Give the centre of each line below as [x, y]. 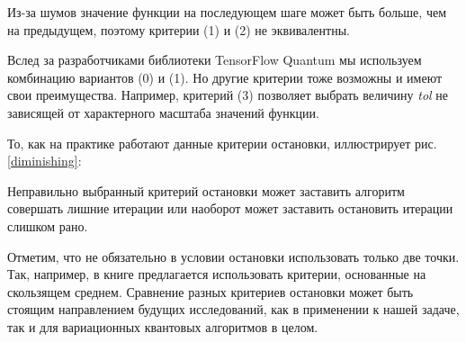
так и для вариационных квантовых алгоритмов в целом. [163, 326]
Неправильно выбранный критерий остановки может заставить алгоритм [206, 190]
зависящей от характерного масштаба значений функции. [163, 112]
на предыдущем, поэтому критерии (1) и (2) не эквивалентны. [179, 29]
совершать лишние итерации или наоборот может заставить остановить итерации [230, 208]
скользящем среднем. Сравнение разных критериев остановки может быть [211, 291]
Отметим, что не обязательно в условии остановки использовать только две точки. [233, 256]
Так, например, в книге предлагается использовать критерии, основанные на [217, 274]
